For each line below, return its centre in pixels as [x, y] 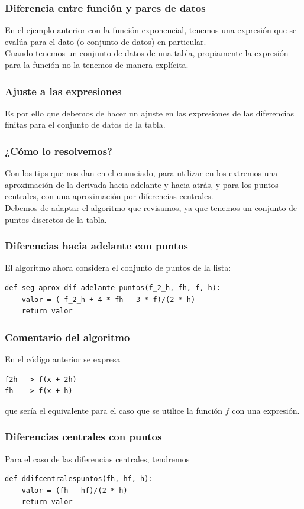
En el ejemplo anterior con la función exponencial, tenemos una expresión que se [151, 30]
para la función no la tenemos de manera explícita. [97, 64]
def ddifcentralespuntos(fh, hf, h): [79, 479]
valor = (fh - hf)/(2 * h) [75, 490]
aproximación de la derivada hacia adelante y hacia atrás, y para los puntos [142, 184]
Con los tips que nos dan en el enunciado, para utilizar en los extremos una [141, 173]
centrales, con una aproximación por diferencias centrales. [109, 196]
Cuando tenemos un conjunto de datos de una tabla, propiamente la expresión [147, 53]
